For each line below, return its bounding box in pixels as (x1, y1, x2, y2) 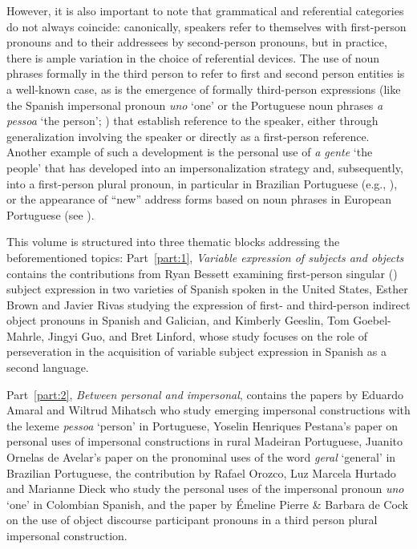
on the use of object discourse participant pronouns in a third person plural (6, 511, 378, 528)
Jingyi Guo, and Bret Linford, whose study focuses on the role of (47, 327, 367, 344)
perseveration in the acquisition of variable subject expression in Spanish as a (6, 343, 387, 360)
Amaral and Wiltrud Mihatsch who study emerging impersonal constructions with (6, 402, 411, 418)
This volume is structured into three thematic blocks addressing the (6, 233, 340, 250)
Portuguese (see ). (6, 206, 95, 223)
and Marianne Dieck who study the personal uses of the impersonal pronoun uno (6, 480, 404, 497)
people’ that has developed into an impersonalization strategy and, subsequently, (6, 159, 403, 176)
